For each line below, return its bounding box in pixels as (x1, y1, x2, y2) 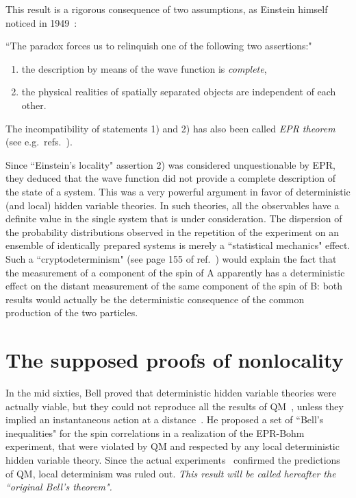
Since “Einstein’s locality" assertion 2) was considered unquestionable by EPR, (5, 157, 335, 171)
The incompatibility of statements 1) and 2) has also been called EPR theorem (5, 121, 335, 135)
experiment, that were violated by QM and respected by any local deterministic (5, 439, 340, 453)
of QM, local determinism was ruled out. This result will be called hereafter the (5, 466, 336, 480)
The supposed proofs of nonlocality (5, 346, 344, 374)
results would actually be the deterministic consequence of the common (5, 292, 305, 306)
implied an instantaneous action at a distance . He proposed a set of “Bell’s (5, 412, 324, 427)
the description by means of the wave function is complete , (21, 61, 267, 75)
